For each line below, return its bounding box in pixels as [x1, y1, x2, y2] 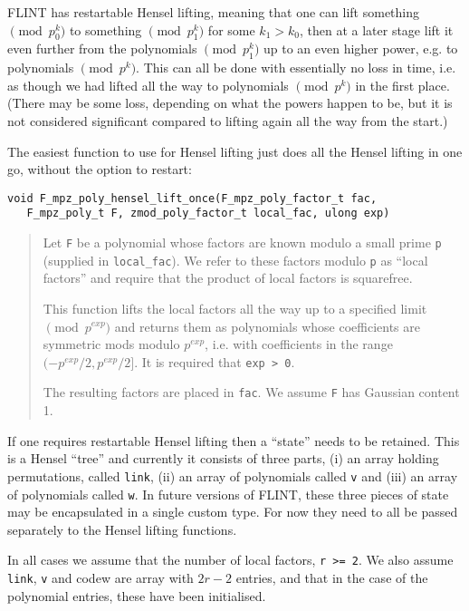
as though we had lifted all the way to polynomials [7, 75, 289, 94]
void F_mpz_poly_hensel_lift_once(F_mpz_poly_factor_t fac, [7, 191, 378, 205]
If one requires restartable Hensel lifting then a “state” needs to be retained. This [7, 431, 460, 450]
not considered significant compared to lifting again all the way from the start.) [7, 111, 448, 130]
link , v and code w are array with [7, 568, 194, 587]
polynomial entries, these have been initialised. [7, 586, 266, 605]
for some [207, 20, 255, 39]
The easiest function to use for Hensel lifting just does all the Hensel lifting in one [7, 141, 463, 160]
